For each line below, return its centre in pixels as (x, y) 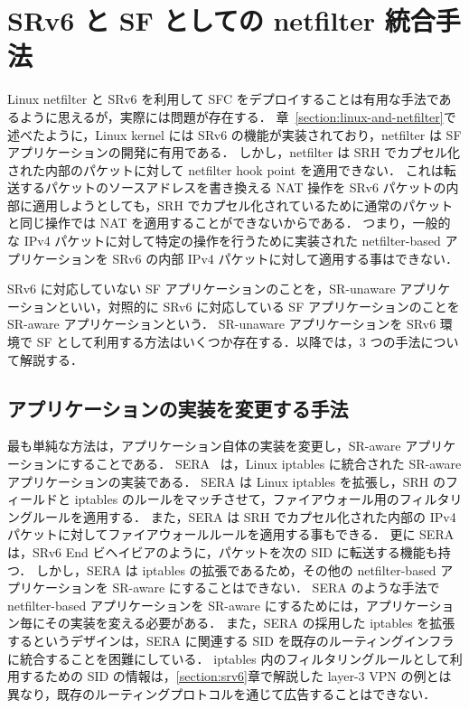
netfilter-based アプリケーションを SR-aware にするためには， (187, 605)
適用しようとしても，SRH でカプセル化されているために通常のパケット (243, 205)
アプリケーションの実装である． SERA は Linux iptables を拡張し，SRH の (226, 481)
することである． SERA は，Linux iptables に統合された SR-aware (266, 464)
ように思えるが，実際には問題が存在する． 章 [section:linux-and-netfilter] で (238, 116)
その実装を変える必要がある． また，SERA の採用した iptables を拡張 (250, 623)
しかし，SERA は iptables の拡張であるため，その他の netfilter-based (236, 569)
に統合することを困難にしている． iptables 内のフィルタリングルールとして (229, 658)
